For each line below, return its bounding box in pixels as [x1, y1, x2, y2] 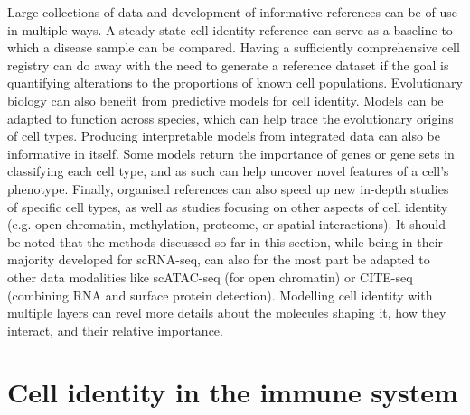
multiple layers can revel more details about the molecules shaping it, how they [7, 303, 446, 322]
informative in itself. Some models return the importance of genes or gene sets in [7, 143, 455, 162]
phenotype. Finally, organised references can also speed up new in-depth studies [7, 179, 449, 198]
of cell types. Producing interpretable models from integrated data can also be [7, 126, 440, 145]
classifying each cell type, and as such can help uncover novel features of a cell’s [7, 161, 449, 180]
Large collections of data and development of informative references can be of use [7, 3, 457, 21]
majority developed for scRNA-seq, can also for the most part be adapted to [7, 250, 430, 269]
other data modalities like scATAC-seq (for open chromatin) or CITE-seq [7, 267, 413, 286]
